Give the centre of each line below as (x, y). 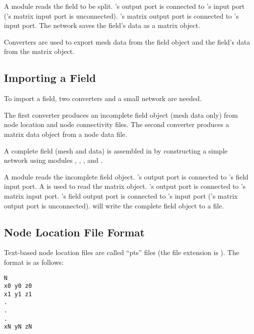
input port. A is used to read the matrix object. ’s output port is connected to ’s (125, 186)
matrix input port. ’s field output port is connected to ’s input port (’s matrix (121, 195)
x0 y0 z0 (18, 286)
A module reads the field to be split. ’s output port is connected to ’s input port (124, 6)
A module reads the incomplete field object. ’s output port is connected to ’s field (126, 176)
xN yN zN (18, 327)
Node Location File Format (74, 232)
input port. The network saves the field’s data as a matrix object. (102, 25)
